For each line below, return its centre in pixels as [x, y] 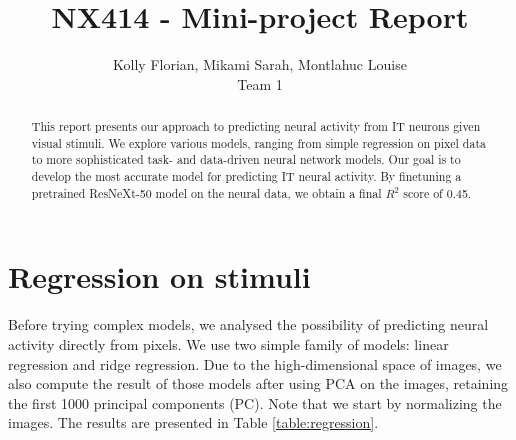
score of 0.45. [437, 192]
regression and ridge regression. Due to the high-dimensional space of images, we [255, 363]
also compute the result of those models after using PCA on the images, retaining [258, 383]
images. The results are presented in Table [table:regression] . [193, 422]
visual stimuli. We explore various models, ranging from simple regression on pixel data [258, 142]
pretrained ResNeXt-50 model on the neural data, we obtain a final [206, 192]
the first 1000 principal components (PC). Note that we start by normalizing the [255, 402]
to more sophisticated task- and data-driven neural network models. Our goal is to [246, 159]
